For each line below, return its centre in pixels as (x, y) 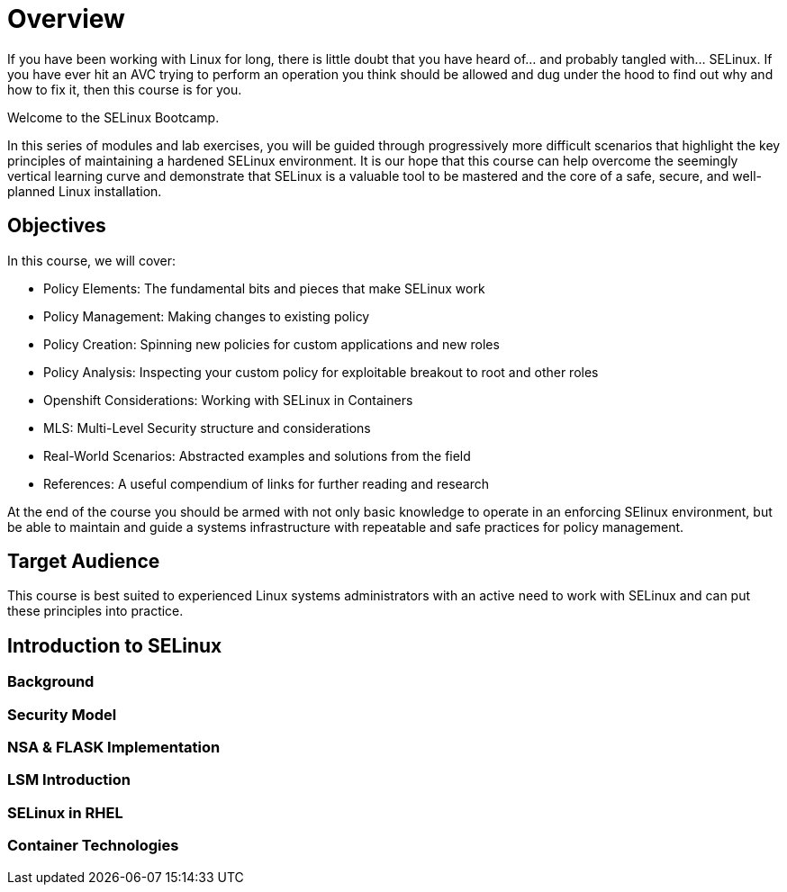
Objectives (57, 226)
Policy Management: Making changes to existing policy (207, 316)
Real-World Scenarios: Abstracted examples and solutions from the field (257, 455)
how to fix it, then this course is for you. (125, 89)
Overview (66, 19)
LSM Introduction (69, 780)
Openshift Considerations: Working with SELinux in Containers (228, 400)
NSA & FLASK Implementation (114, 748)
